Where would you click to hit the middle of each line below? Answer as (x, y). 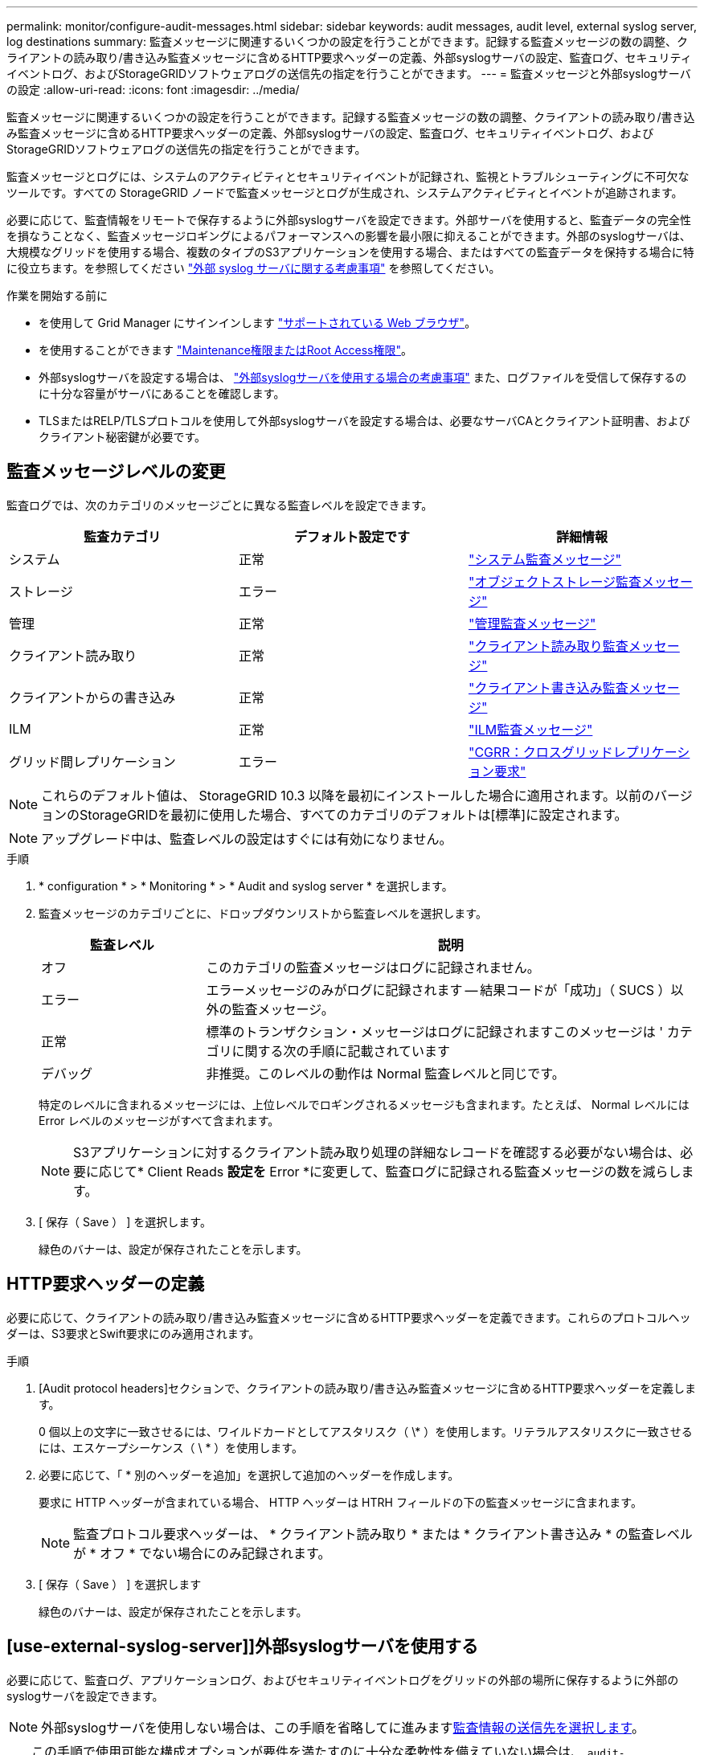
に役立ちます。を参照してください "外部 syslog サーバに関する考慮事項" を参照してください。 (254, 268)
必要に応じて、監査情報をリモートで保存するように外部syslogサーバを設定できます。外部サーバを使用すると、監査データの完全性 (349, 220)
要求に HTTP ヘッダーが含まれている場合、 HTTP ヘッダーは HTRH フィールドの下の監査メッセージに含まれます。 (340, 1502)
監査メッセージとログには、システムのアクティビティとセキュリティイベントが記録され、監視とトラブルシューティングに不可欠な (348, 176)
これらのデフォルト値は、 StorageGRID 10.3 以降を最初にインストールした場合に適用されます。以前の (348, 795)
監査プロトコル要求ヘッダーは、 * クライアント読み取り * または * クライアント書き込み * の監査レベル (383, 1534)
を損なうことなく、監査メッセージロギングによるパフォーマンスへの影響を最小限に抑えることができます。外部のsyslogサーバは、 (349, 236)
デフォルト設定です (352, 536)
